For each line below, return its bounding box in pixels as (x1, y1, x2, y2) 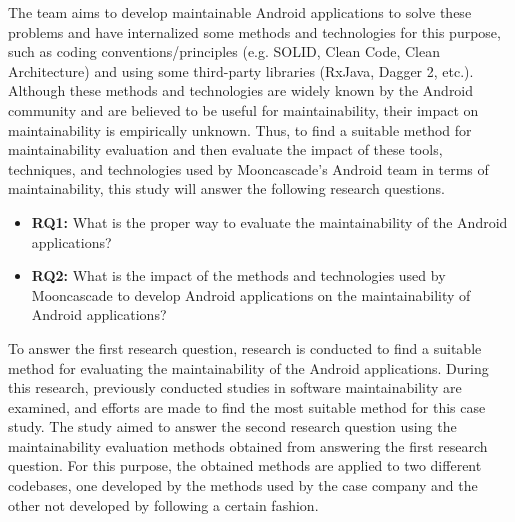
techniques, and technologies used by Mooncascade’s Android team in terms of (8, 158, 489, 179)
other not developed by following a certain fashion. (8, 494, 319, 515)
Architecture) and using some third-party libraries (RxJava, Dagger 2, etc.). (8, 60, 474, 81)
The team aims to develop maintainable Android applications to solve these (8, 2, 472, 22)
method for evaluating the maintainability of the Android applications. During (8, 357, 489, 378)
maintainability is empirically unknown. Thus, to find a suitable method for (8, 119, 472, 140)
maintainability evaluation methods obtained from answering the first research (8, 435, 488, 456)
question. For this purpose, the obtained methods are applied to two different (8, 455, 482, 476)
